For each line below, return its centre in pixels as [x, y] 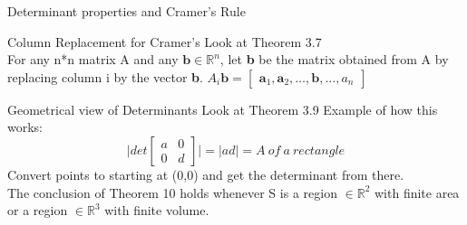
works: [25, 127]
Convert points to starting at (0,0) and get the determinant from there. [206, 174]
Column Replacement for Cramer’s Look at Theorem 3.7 [165, 41]
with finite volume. [157, 210]
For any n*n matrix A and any [93, 59]
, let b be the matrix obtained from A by [334, 59]
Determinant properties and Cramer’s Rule [126, 11]
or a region [38, 210]
